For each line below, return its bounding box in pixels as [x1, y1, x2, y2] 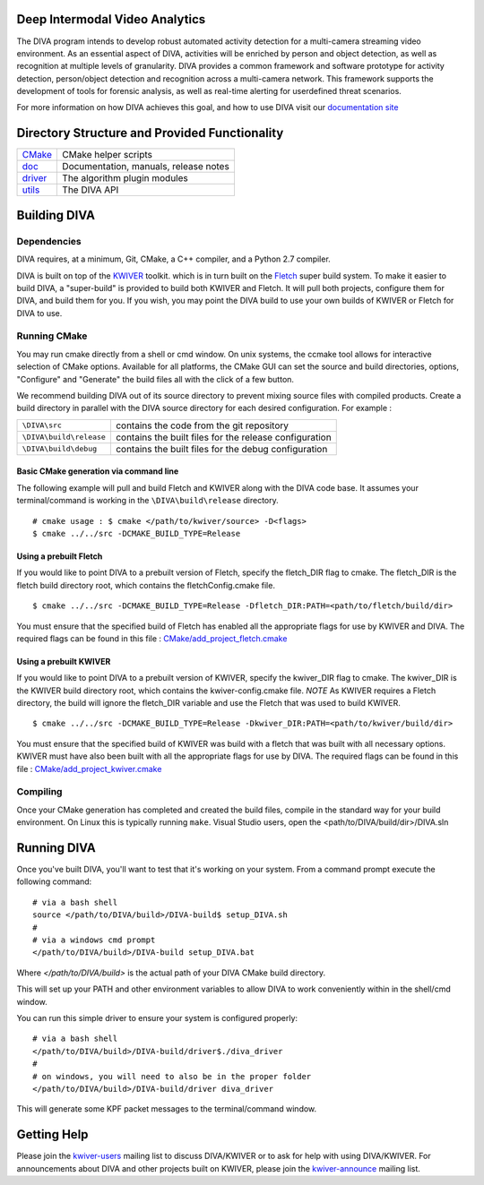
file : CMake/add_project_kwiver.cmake [16, 763, 162, 774]
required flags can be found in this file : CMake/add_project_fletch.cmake [16, 632, 288, 644]
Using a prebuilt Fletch [16, 551, 103, 562]
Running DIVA [16, 840, 96, 855]
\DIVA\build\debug [22, 444, 98, 454]
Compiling [16, 786, 63, 798]
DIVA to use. [16, 307, 63, 318]
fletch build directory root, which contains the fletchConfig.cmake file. [16, 580, 275, 590]
